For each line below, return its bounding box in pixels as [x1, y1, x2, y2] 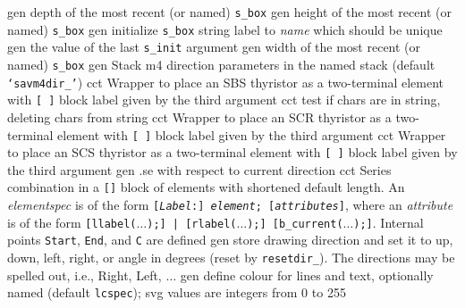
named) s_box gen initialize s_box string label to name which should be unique [7, 20, 443, 38]
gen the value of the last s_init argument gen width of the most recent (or [7, 37, 421, 56]
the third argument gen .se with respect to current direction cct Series [7, 160, 392, 179]
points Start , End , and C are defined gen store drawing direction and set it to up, [7, 230, 453, 249]
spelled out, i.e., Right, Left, [7, 265, 162, 284]
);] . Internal [353, 212, 424, 231]
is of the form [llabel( [7, 212, 137, 231]
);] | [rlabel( [147, 217, 237, 230]
